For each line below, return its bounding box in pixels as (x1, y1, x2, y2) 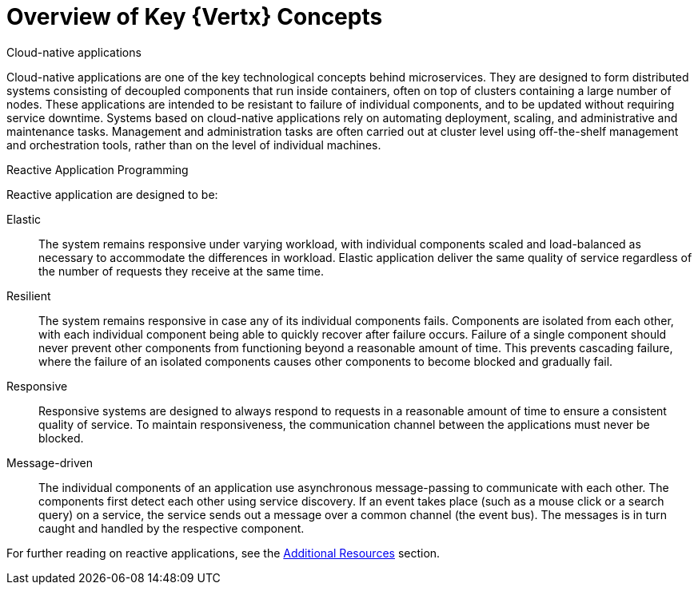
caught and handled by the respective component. (38, 521, 305, 535)
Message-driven (6, 455, 94, 470)
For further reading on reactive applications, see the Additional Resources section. (6, 545, 441, 560)
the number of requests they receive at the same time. (38, 264, 324, 278)
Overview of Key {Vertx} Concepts (6, 3, 383, 30)
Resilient (6, 288, 51, 303)
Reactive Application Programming (6, 162, 189, 177)
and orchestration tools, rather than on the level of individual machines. (6, 137, 381, 152)
